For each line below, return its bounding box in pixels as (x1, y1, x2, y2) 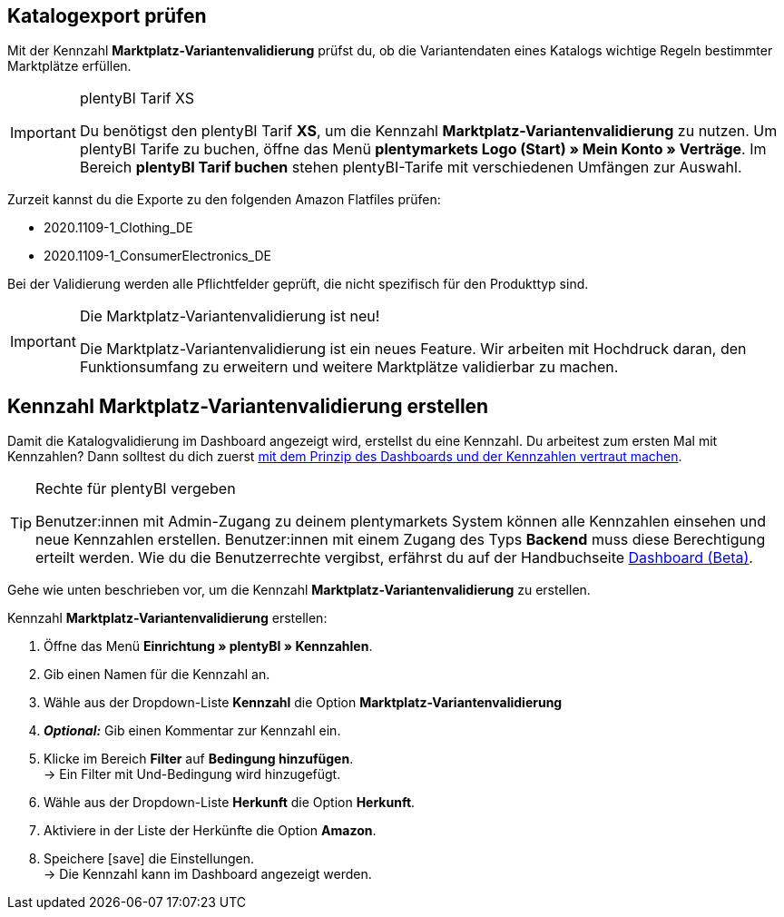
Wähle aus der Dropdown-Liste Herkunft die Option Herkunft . (44, 794, 416, 811)
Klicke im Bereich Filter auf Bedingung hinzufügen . (44, 751, 354, 767)
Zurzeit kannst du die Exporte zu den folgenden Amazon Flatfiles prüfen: (7, 192, 441, 208)
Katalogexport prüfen (7, 5, 207, 27)
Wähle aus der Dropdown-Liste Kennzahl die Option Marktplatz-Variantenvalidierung (44, 695, 563, 711)
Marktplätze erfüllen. (7, 58, 132, 74)
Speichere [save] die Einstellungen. (44, 851, 255, 867)
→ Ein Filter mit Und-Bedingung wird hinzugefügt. (44, 766, 341, 783)
